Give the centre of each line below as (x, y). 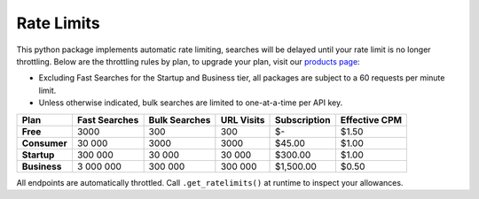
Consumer (44, 143)
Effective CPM (371, 119)
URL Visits (243, 119)
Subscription (303, 119)
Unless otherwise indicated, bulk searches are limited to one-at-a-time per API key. (191, 103)
